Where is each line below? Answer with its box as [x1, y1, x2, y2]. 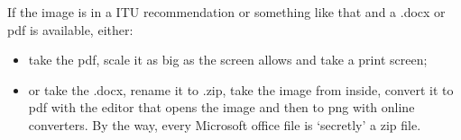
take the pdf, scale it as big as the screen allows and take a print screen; [28, 50, 428, 69]
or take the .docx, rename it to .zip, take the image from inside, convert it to [28, 80, 454, 99]
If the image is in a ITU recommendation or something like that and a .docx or [7, 3, 446, 21]
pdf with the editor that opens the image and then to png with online [28, 98, 415, 117]
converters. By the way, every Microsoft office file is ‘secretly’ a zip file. [28, 115, 421, 134]
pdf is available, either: [7, 20, 134, 39]
